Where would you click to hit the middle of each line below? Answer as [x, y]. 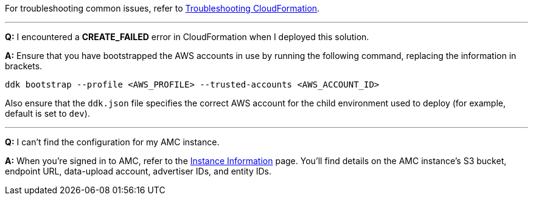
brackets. [24, 66]
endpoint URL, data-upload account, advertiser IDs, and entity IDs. [138, 171]
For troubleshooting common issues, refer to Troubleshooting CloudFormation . [162, 8]
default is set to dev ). [47, 113]
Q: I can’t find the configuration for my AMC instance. [112, 142]
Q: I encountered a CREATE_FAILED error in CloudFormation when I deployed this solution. [187, 37]
